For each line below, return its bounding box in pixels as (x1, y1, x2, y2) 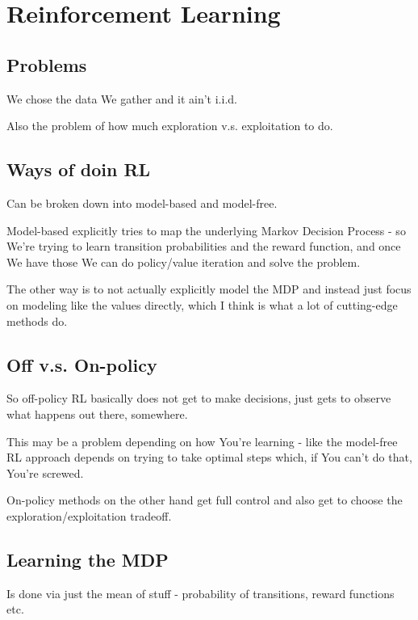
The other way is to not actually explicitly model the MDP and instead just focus (6, 280, 412, 297)
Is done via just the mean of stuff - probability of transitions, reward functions (6, 584, 395, 601)
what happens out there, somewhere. (6, 405, 188, 422)
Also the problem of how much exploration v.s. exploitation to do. (6, 117, 333, 134)
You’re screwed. (6, 464, 84, 481)
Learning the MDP (6, 546, 169, 571)
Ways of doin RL (6, 157, 151, 182)
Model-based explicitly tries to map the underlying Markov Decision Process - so (6, 221, 406, 238)
